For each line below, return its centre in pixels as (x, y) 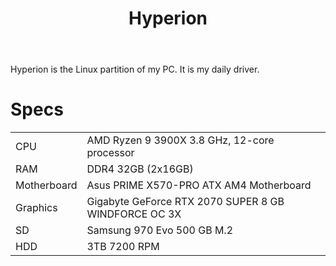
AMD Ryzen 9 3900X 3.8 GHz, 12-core (180, 140)
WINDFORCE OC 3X (134, 214)
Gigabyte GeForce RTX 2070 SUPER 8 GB (185, 202)
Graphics (36, 208)
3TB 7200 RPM (123, 247)
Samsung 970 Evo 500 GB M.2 (160, 230)
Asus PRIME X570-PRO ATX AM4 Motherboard (199, 185)
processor (110, 153)
